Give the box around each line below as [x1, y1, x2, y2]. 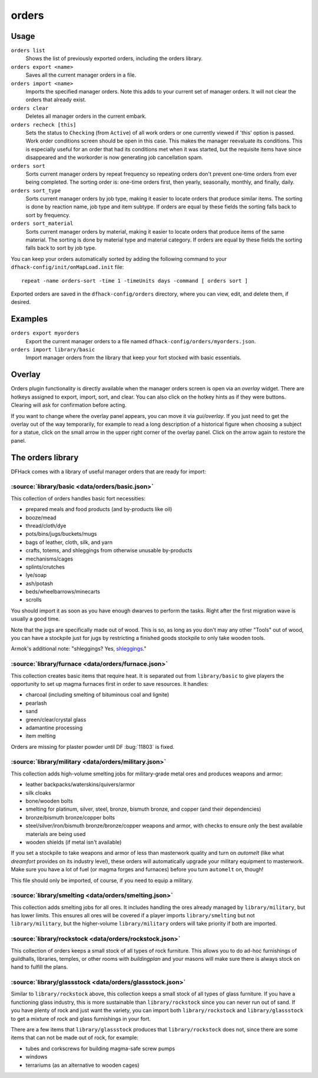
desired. [11, 298, 31, 306]
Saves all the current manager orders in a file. [25, 71, 137, 79]
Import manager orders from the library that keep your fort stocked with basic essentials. [25, 354, 241, 361]
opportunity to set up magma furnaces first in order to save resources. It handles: [11, 680, 209, 687]
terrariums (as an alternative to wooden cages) [25, 1062, 140, 1069]
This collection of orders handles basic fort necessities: [11, 495, 145, 502]
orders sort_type [11, 187, 61, 194]
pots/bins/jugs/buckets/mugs [25, 530, 97, 538]
